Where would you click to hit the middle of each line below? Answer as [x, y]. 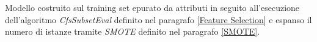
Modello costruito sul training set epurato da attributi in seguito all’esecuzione [152, 7]
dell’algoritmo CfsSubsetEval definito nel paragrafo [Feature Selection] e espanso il [158, 19]
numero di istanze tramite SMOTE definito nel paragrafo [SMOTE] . [133, 31]
